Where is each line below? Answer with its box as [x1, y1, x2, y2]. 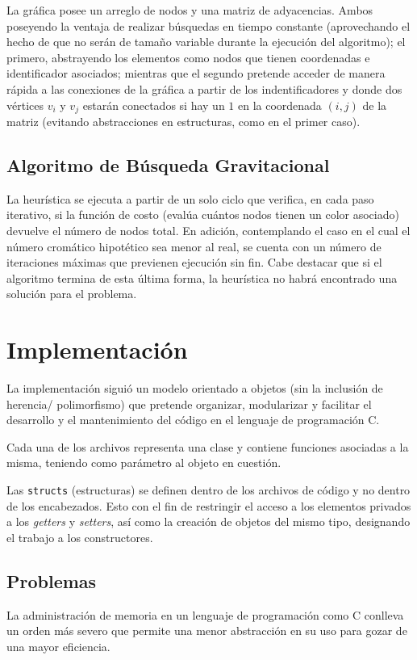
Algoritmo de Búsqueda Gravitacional [6, 153, 330, 177]
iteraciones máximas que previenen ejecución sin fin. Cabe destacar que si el [6, 254, 382, 271]
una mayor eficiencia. [6, 637, 111, 654]
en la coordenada [237, 96, 322, 113]
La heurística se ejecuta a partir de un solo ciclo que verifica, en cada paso [6, 190, 374, 207]
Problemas [6, 568, 97, 593]
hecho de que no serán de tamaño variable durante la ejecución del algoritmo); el [6, 33, 406, 50]
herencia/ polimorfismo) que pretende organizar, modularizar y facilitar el [6, 395, 372, 412]
